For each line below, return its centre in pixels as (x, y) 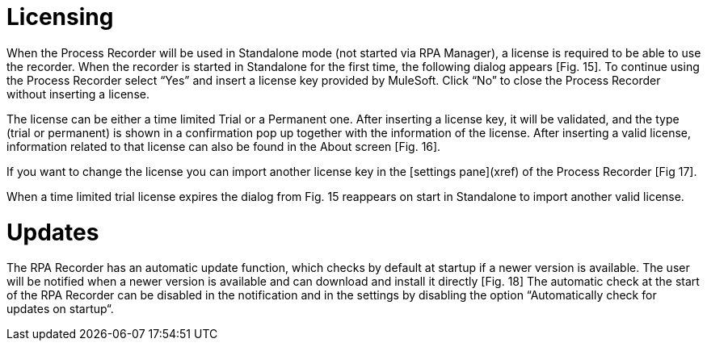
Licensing (60, 17)
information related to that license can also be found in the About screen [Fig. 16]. (224, 146)
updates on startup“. (60, 309)
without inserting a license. (78, 94)
